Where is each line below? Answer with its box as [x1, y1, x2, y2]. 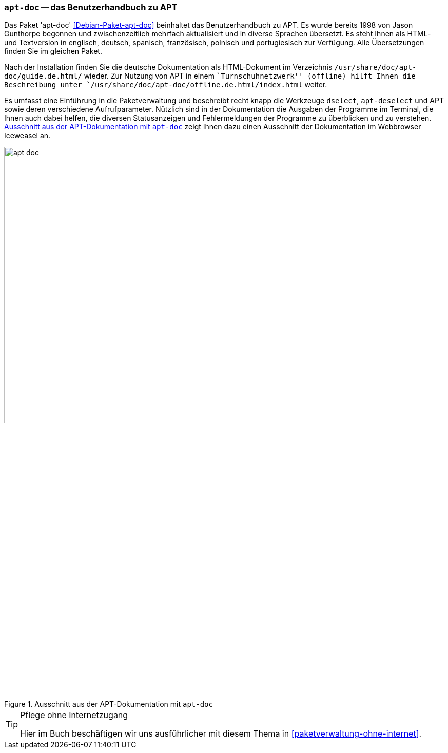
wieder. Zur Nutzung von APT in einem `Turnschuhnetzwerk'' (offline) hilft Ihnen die [84, 71, 416, 81]
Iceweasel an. [4, 131, 51, 140]
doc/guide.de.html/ [4, 72, 82, 81]
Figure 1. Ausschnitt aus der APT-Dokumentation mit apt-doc [4, 700, 213, 709]
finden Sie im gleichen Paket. [4, 47, 102, 56]
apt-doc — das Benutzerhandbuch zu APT [4, 2, 178, 12]
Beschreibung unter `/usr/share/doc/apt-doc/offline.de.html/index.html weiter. [4, 80, 327, 89]
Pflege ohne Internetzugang [20, 710, 128, 721]
